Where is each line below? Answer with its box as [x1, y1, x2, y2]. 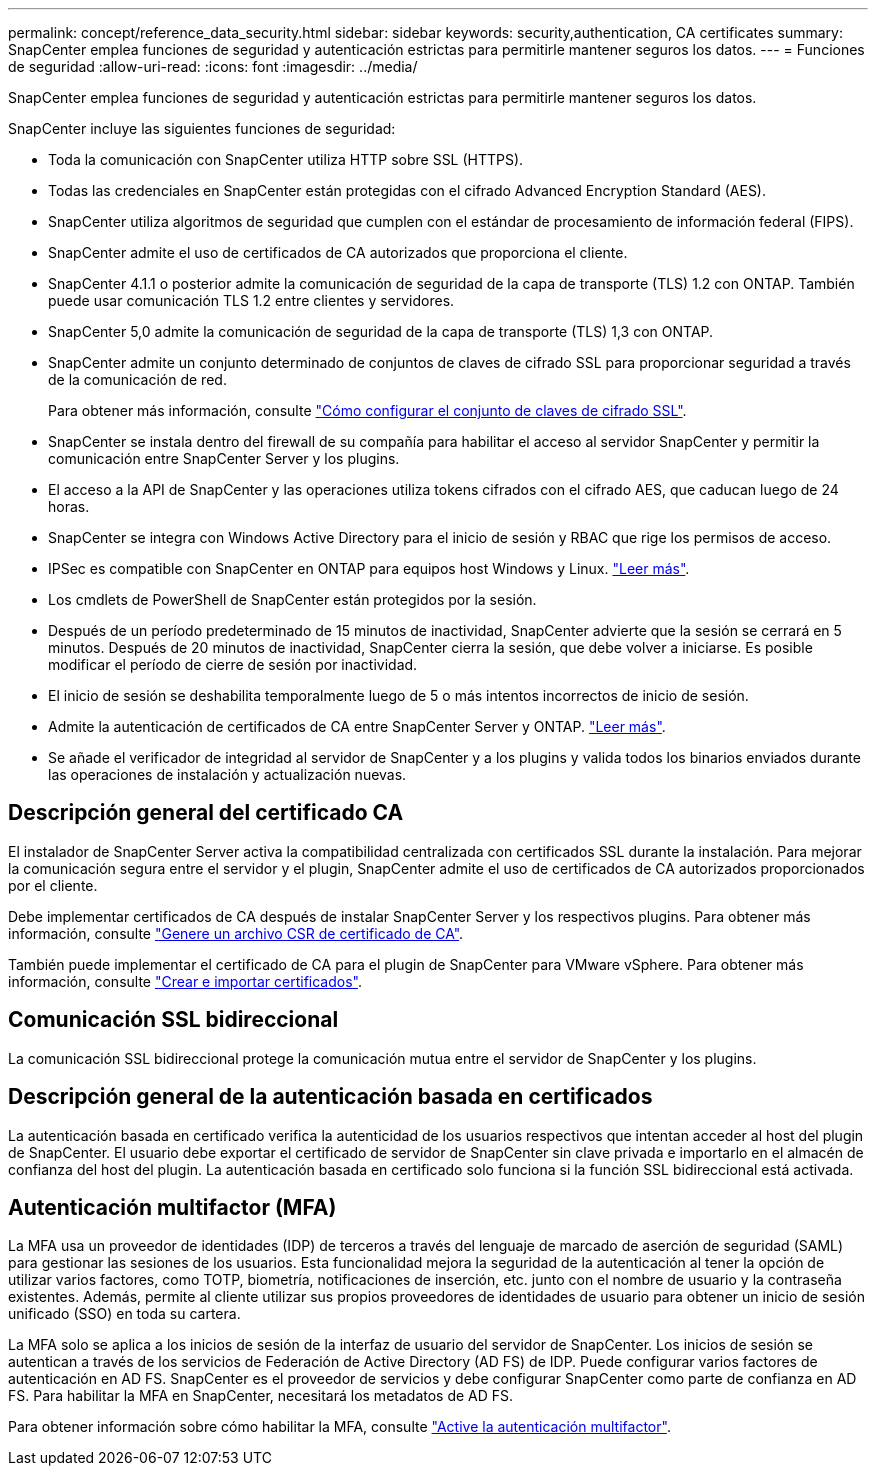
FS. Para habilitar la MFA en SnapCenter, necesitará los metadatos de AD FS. [8, 1387, 514, 1405]
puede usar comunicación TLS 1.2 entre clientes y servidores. [48, 292, 455, 309]
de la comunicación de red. [48, 371, 227, 388]
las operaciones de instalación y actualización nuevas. [48, 766, 407, 783]
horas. [48, 498, 90, 515]
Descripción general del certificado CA [8, 800, 404, 826]
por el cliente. [8, 876, 98, 894]
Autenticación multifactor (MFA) [8, 1194, 337, 1220]
